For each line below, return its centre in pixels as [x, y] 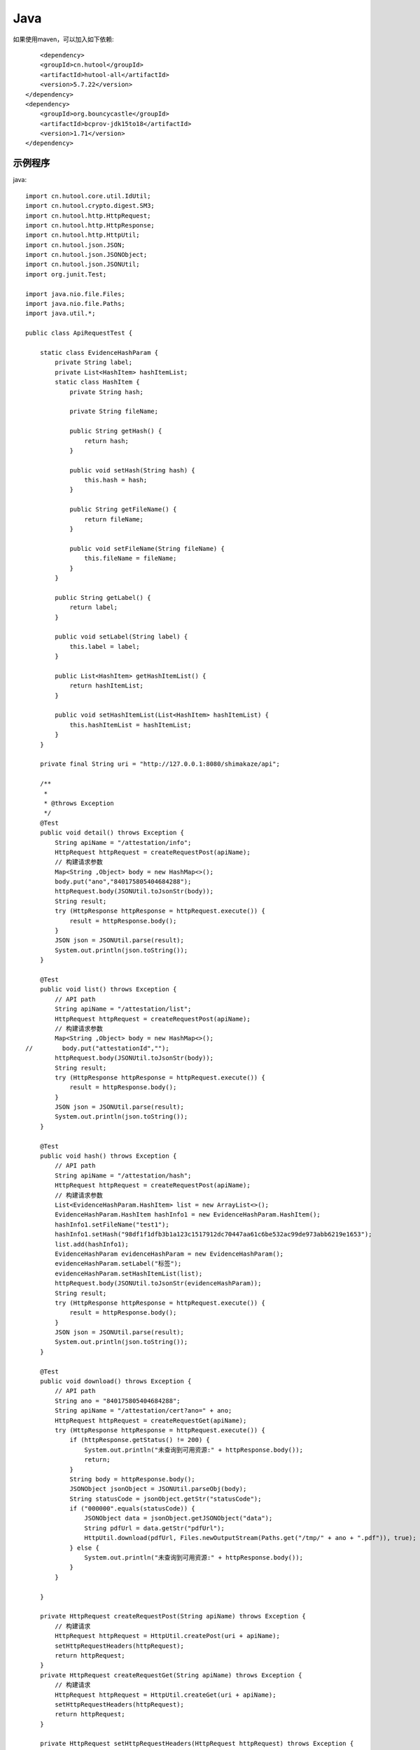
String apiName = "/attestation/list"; [123, 1009]
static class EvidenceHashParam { [99, 352]
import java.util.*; [61, 314]
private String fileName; [114, 412]
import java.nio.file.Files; [75, 294]
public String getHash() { [116, 431]
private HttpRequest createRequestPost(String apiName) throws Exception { [173, 1616]
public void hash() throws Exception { [108, 1156]
